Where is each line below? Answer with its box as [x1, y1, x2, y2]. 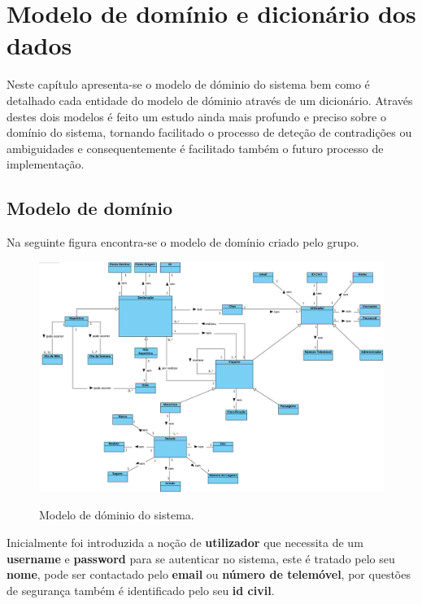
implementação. [7, 155, 85, 173]
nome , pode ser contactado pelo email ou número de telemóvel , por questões [7, 566, 411, 583]
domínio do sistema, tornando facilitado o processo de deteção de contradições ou [7, 124, 412, 141]
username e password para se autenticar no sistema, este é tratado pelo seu [7, 549, 395, 567]
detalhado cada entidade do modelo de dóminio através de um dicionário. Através [7, 91, 413, 108]
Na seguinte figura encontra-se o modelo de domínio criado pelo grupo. [7, 234, 359, 251]
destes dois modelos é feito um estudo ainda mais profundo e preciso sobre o [7, 107, 386, 125]
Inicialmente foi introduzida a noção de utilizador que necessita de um [7, 534, 363, 551]
